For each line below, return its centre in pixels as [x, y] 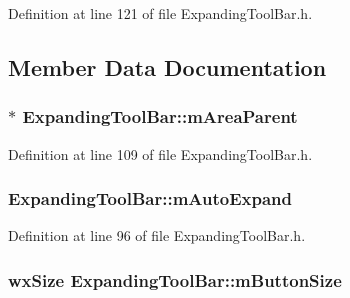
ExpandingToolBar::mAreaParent [160, 116]
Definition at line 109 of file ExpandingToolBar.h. [160, 153]
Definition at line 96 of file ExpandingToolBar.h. [157, 235]
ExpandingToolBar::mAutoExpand [150, 198]
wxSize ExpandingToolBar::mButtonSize [175, 279]
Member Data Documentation [167, 66]
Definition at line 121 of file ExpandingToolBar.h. [160, 13]
